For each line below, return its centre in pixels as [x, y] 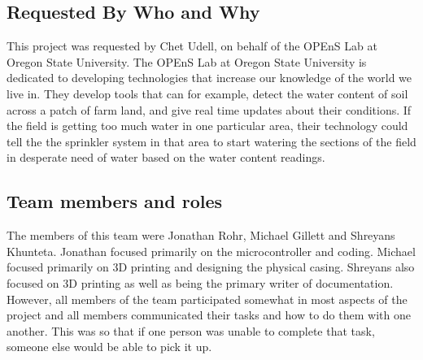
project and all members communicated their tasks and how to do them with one [209, 315]
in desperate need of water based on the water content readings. [166, 157]
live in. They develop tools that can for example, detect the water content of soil [207, 93]
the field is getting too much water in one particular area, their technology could [207, 126]
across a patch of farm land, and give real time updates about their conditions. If [209, 109]
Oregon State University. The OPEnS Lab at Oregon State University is [187, 61]
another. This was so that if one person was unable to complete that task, [191, 330]
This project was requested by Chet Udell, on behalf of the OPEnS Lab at [192, 46]
